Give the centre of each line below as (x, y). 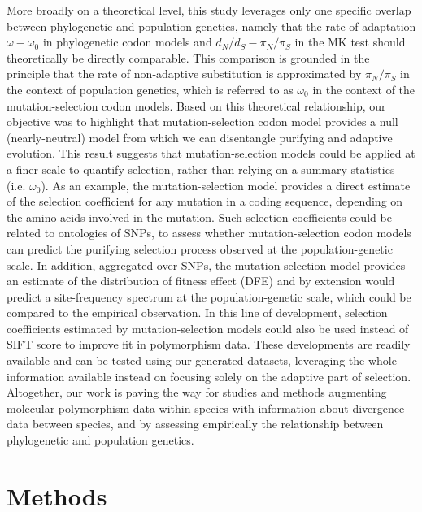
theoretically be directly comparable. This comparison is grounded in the (188, 57)
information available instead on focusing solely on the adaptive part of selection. (209, 376)
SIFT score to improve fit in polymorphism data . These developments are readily (209, 344)
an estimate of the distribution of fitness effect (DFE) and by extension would (201, 281)
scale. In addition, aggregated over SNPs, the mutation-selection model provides (206, 265)
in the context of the (364, 89)
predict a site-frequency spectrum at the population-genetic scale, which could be (209, 296)
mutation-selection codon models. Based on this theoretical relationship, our (196, 105)
